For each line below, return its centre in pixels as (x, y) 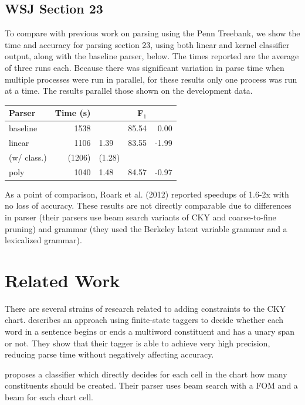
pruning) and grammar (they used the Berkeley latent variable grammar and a (146, 228)
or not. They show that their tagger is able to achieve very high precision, (138, 343)
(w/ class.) (28, 157)
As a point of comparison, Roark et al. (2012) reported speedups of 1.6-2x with (147, 194)
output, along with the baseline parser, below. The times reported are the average (152, 56)
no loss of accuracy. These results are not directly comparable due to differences (148, 205)
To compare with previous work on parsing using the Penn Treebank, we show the (152, 33)
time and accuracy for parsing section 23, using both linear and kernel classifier (147, 44)
